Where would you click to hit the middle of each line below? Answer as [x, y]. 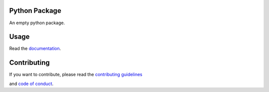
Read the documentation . [35, 48]
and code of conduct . [31, 84]
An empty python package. [37, 23]
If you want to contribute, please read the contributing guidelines [76, 75]
